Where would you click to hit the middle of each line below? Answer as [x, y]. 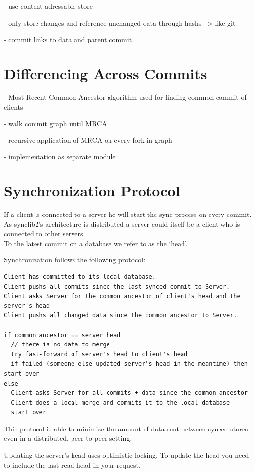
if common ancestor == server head [62, 335]
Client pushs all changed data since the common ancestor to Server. [121, 316]
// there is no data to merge [60, 345]
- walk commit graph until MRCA [55, 123]
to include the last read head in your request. [72, 464]
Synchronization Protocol [92, 191]
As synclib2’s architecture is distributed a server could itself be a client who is [122, 224]
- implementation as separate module [60, 156]
